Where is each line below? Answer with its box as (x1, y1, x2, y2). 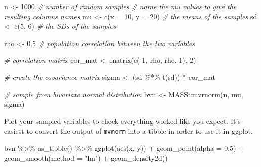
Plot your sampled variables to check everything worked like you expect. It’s (4, 115, 241, 126)
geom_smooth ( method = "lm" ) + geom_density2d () (4, 152, 168, 163)
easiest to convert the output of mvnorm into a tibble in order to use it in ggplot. (4, 126, 253, 136)
